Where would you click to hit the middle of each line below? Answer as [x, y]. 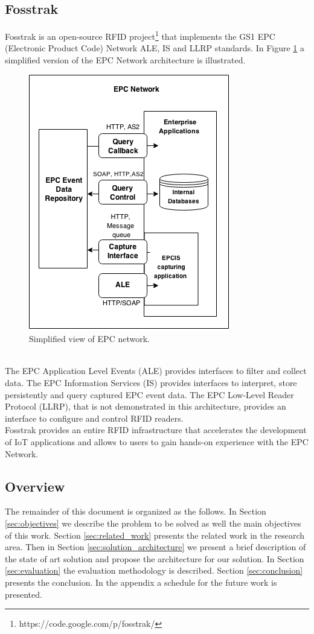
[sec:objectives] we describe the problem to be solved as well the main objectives [153, 523]
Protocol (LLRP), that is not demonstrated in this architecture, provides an [146, 406]
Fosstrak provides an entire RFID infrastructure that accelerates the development [156, 430]
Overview [35, 486]
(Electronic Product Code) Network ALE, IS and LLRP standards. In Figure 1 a [155, 48]
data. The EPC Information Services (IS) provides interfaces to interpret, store [151, 383]
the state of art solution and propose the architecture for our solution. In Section [155, 558]
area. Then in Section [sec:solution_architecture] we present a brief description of [155, 547]
